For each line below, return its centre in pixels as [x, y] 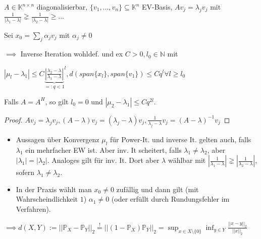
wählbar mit [187, 160]
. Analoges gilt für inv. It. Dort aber [103, 160]
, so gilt [57, 101]
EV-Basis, [157, 7]
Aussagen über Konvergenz [58, 139]
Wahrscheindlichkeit [47, 199]
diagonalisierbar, [62, 7]
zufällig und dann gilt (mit [158, 189]
